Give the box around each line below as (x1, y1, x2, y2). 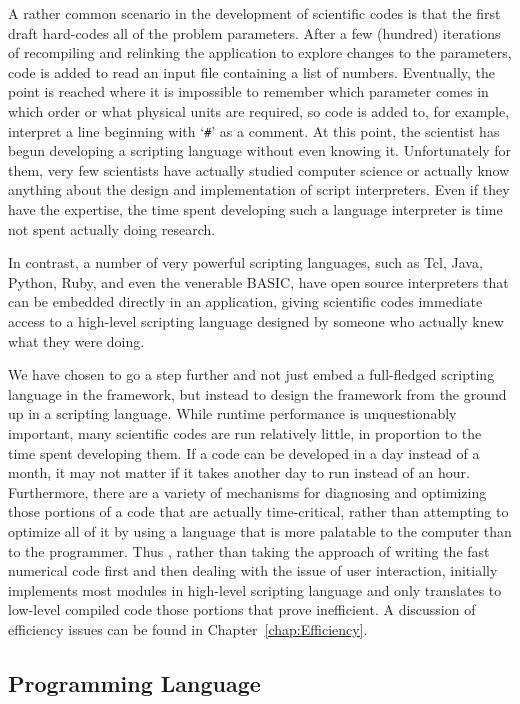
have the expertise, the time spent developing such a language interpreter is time (8, 199, 503, 219)
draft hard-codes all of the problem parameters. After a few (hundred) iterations (8, 22, 501, 43)
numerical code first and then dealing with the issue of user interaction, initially (8, 560, 498, 581)
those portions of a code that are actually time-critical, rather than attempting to (8, 501, 509, 522)
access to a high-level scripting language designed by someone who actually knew (8, 310, 504, 331)
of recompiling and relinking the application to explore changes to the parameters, (8, 42, 512, 63)
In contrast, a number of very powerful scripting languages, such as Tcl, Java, (8, 252, 483, 273)
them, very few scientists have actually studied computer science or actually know (8, 159, 510, 180)
